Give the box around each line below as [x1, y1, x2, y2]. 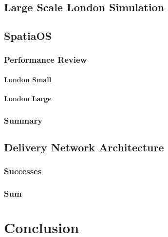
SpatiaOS [4, 28, 52, 43]
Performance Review [4, 54, 87, 66]
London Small [4, 74, 52, 84]
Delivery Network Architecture [4, 140, 164, 155]
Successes [4, 165, 42, 177]
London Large [4, 93, 52, 104]
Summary [4, 114, 43, 126]
